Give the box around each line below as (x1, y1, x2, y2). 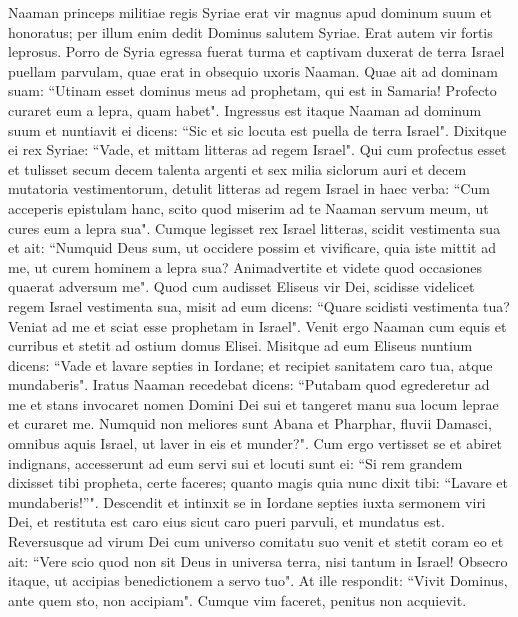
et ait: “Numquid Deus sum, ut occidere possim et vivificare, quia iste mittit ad (8, 237, 496, 258)
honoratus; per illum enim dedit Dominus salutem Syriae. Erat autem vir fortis (8, 21, 493, 42)
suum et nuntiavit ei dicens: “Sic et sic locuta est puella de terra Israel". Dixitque (8, 119, 507, 140)
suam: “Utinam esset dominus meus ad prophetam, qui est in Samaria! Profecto (8, 80, 497, 101)
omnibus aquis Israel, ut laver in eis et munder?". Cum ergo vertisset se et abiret (8, 433, 503, 454)
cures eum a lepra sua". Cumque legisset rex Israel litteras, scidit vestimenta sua (8, 217, 501, 238)
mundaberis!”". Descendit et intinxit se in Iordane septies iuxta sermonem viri (8, 491, 486, 512)
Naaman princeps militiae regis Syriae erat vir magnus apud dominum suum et (8, 2, 492, 22)
